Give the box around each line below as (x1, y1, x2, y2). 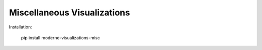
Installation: (9, 24, 33, 30)
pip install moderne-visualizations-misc (21, 35, 100, 40)
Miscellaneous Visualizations (9, 7, 131, 18)
